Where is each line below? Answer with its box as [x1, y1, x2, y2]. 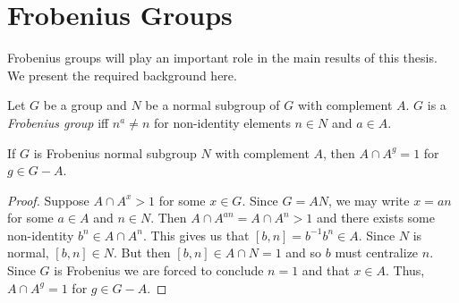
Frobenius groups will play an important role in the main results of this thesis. [7, 48, 438, 67]
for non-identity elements [153, 113, 291, 131]
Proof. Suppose [7, 190, 89, 209]
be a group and [43, 96, 127, 114]
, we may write [327, 190, 410, 209]
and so [285, 243, 322, 262]
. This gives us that [142, 225, 250, 244]
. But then [114, 243, 171, 262]
